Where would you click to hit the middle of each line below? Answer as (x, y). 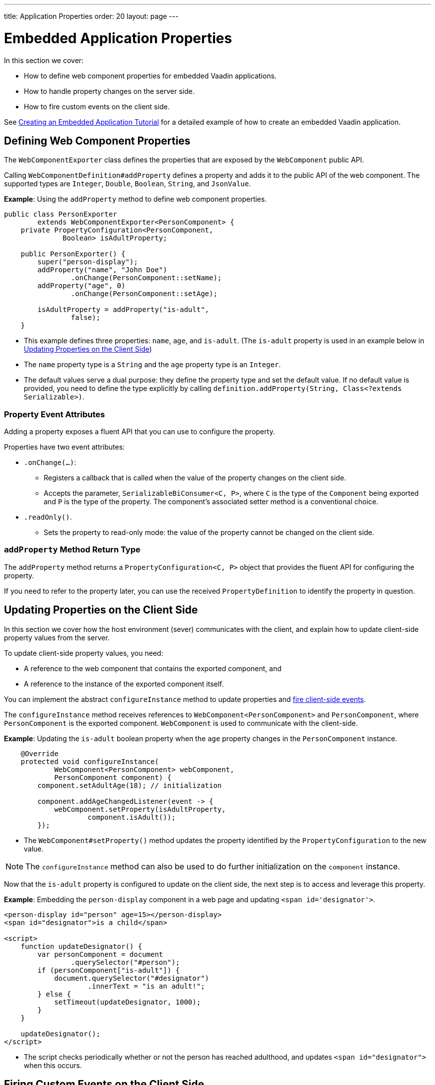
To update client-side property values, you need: (84, 653)
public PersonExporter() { (73, 254)
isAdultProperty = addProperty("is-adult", (123, 310)
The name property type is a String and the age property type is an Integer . (152, 365)
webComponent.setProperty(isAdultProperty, (140, 809)
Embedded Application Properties (118, 38)
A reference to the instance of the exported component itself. (124, 684)
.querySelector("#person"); (125, 962)
